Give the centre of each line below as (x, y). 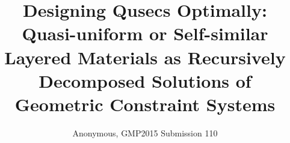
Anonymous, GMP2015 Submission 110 (145, 132)
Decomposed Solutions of (145, 80)
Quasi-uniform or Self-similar (145, 33)
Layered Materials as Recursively (145, 57)
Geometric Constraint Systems (145, 104)
